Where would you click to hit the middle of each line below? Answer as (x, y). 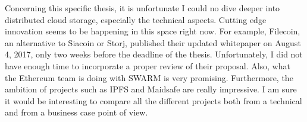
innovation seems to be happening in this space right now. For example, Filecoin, (153, 31)
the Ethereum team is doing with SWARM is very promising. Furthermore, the (149, 77)
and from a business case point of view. (76, 112)
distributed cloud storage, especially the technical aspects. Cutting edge (136, 19)
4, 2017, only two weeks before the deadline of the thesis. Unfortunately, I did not (154, 54)
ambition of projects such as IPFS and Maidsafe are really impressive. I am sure (151, 89)
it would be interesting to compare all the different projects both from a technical (153, 100)
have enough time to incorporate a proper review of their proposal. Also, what (148, 65)
